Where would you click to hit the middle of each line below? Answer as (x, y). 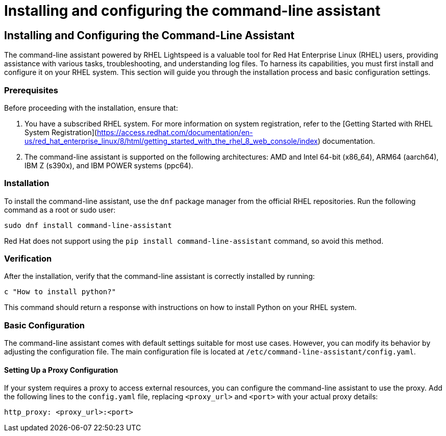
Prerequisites (31, 90)
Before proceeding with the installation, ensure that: (91, 108)
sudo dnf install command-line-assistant (88, 225)
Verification (28, 259)
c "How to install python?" (60, 292)
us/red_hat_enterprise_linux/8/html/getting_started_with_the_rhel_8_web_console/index (171, 141)
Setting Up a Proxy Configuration (61, 370)
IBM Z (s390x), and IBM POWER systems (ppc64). (109, 165)
